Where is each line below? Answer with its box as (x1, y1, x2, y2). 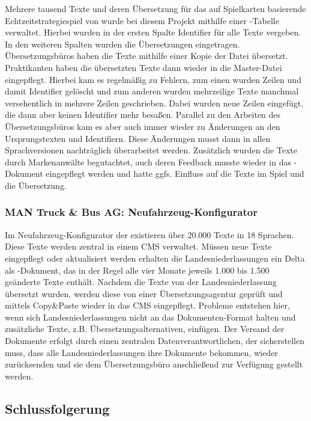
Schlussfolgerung (5, 399, 110, 417)
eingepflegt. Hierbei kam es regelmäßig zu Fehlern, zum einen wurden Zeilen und (5, 73, 301, 85)
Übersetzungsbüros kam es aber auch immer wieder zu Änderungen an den (5, 120, 280, 132)
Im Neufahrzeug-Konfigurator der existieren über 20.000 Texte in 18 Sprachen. (5, 228, 294, 241)
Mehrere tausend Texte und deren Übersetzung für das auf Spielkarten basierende (5, 2, 306, 14)
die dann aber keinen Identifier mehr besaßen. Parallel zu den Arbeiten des (5, 108, 281, 121)
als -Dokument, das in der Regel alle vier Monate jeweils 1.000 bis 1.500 (5, 263, 270, 276)
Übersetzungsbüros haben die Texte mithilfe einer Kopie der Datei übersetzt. (5, 49, 288, 62)
